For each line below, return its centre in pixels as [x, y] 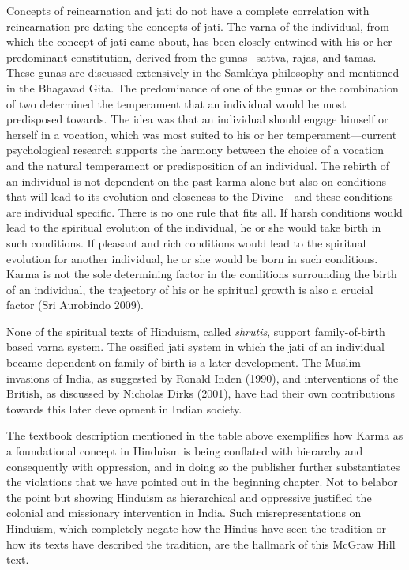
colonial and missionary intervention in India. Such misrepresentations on [184, 513]
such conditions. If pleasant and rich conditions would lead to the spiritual [186, 242]
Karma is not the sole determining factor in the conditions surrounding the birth [202, 274]
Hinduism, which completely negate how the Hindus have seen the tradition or [196, 528]
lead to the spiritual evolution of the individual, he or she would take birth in [194, 227]
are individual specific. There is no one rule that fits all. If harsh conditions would [204, 211]
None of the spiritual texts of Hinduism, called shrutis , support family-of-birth [196, 331]
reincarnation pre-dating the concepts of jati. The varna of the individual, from [198, 26]
